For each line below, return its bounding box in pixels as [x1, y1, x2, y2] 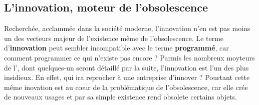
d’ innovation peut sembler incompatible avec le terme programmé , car [4, 42, 229, 53]
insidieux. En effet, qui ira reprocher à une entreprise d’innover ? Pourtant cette [4, 72, 250, 82]
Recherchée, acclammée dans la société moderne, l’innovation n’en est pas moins [4, 23, 250, 33]
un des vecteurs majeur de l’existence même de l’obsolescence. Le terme [4, 32, 224, 43]
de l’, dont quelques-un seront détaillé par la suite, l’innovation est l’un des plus [4, 62, 249, 72]
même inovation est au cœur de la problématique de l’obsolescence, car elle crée [4, 81, 248, 92]
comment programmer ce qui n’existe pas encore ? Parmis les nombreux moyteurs [4, 52, 255, 62]
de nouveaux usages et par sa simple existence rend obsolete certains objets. [4, 91, 237, 102]
